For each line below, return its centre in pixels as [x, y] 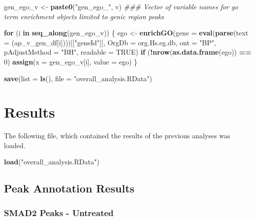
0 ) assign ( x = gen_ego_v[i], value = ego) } [71, 61]
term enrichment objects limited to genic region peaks [84, 16]
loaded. [15, 145]
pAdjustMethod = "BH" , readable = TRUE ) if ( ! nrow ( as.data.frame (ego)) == [128, 52]
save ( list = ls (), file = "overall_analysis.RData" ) [78, 78]
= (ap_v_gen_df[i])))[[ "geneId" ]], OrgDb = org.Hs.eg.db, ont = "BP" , [110, 42]
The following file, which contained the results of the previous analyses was [117, 136]
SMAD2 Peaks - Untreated [59, 212]
